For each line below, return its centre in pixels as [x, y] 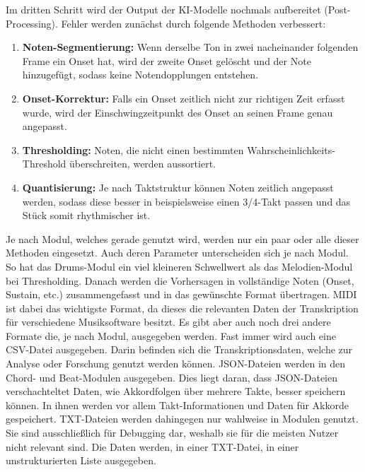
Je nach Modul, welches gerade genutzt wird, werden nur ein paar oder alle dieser [182, 238]
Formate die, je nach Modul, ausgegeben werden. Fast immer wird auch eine [171, 335]
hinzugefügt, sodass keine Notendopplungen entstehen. [140, 75]
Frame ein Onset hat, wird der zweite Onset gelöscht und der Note [167, 60]
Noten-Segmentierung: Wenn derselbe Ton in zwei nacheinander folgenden [190, 47]
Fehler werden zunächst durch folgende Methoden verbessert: [193, 23]
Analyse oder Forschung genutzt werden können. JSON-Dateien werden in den [176, 364]
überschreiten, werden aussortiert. [143, 164]
